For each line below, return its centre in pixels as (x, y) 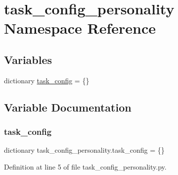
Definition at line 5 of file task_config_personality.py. (85, 166)
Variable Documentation (68, 107)
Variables (28, 59)
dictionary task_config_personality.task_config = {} (84, 150)
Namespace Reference (80, 28)
